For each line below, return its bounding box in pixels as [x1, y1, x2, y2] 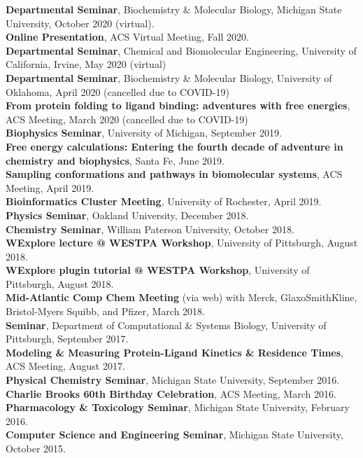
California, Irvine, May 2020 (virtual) [6, 57, 166, 71]
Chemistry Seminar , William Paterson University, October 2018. [6, 221, 294, 236]
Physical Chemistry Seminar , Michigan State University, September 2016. [6, 373, 340, 387]
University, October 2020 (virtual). [6, 15, 155, 30]
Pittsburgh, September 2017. [6, 331, 129, 346]
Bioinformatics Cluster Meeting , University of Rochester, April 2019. [6, 194, 322, 209]
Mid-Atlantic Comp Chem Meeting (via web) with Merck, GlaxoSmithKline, [6, 290, 357, 305]
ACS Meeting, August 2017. [6, 359, 125, 373]
